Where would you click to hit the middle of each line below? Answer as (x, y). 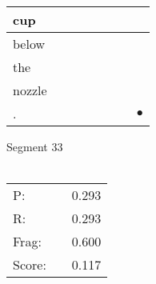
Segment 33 (35, 146)
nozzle (30, 90)
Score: (30, 265)
